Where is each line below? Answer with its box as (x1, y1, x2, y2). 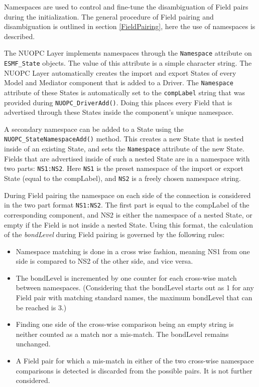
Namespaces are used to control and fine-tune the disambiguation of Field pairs (4, 2, 248, 12)
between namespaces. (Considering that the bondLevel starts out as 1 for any (16, 282, 254, 293)
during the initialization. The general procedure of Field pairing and (4, 11, 214, 22)
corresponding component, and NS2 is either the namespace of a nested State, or (4, 209, 252, 220)
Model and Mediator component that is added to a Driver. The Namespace (4, 77, 233, 88)
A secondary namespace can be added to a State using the (4, 123, 184, 134)
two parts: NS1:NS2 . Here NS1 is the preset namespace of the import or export (4, 163, 243, 173)
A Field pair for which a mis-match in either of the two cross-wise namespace (16, 355, 254, 366)
